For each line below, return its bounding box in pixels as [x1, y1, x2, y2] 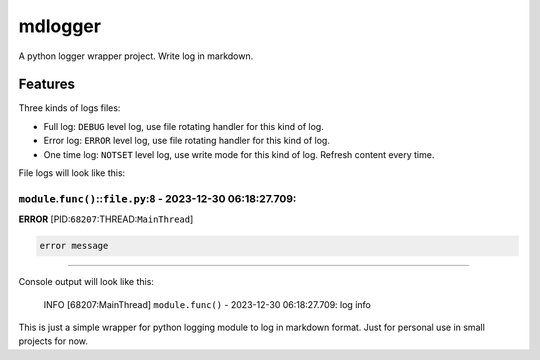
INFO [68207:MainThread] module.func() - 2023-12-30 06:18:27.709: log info [43, 298, 372, 310]
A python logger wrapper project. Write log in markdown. [18, 50, 254, 62]
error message [39, 240, 109, 252]
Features [18, 76, 75, 93]
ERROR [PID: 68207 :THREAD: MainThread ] [18, 213, 194, 225]
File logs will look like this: [18, 167, 126, 179]
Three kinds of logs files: [18, 102, 121, 114]
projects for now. [18, 335, 89, 347]
